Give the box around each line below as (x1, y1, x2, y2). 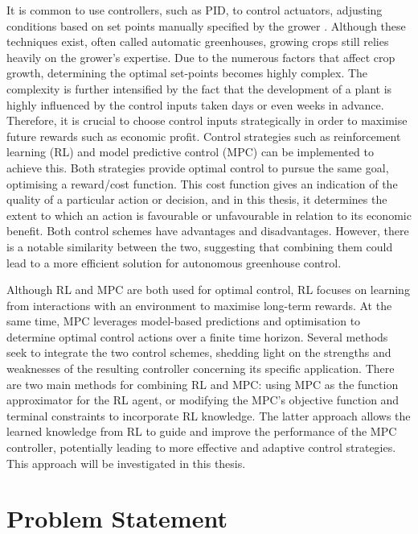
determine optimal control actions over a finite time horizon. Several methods (6, 328, 388, 345)
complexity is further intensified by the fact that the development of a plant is (6, 80, 392, 97)
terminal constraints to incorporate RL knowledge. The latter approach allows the (6, 407, 411, 424)
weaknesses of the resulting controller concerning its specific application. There (6, 360, 395, 377)
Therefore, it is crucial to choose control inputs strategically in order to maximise (6, 112, 408, 129)
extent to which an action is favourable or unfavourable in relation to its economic (6, 206, 412, 223)
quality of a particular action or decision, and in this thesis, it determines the (6, 191, 387, 208)
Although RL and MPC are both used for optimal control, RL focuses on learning (6, 281, 410, 298)
